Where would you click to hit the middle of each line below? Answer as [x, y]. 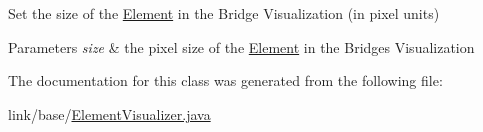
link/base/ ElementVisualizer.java [109, 113]
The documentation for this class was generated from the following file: [225, 80]
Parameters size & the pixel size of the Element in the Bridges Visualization [241, 46]
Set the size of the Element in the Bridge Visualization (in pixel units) [224, 13]
